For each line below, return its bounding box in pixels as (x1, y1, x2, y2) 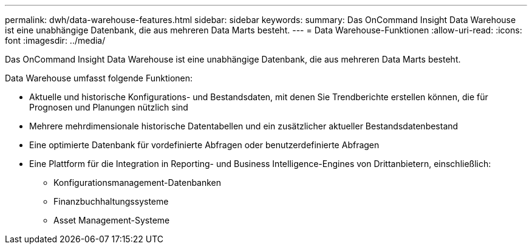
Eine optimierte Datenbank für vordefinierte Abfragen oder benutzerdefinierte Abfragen (29, 140, 380, 150)
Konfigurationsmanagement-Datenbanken (53, 177, 222, 188)
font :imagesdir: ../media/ (5, 35, 106, 46)
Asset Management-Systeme (53, 215, 170, 225)
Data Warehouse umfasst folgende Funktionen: (5, 73, 193, 83)
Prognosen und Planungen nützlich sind (29, 102, 188, 112)
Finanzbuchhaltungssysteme (53, 196, 169, 206)
